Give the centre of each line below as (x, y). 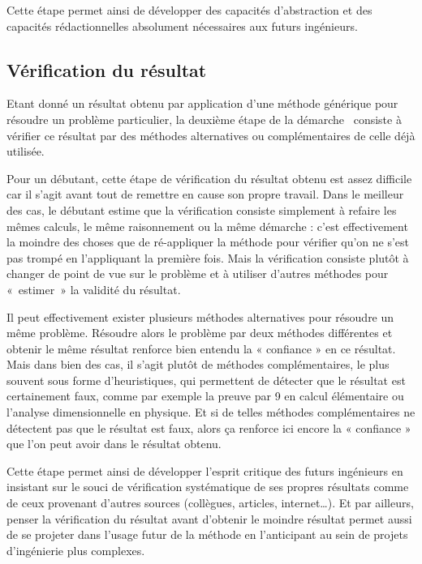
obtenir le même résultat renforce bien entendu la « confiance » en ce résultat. (201, 348)
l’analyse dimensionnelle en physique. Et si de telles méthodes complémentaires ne (211, 412)
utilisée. (26, 151)
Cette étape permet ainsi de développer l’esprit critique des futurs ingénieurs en (205, 470)
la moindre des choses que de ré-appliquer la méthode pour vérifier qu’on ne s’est (208, 242)
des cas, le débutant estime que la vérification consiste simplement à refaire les (202, 209)
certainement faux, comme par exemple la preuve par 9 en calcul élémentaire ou (205, 396)
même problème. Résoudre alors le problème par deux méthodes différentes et (200, 333)
